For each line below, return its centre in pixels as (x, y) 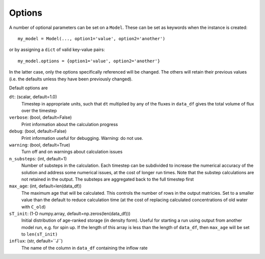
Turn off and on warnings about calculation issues (72, 152)
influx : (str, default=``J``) (36, 241)
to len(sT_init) (40, 234)
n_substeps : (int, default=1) (38, 158)
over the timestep (39, 111)
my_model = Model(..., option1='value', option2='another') (92, 39)
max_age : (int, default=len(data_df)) (45, 186)
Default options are (28, 88)
